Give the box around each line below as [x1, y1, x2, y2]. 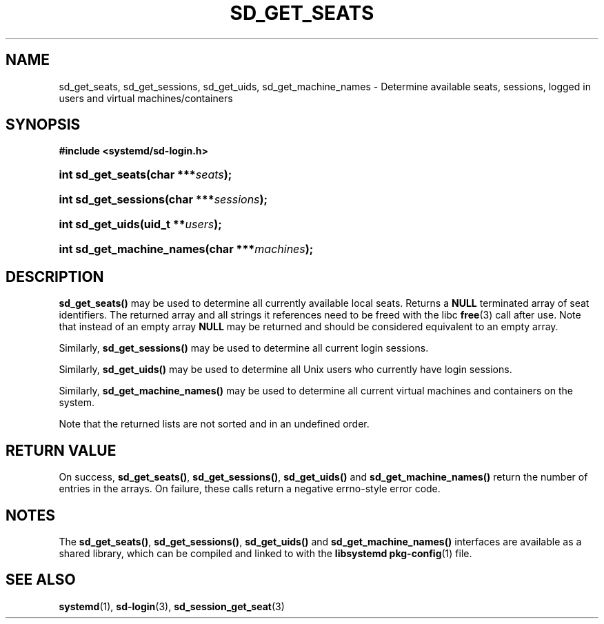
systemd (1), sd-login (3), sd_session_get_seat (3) [59, 600, 285, 612]
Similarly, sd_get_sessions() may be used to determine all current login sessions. [59, 342, 429, 354]
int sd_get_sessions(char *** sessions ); [59, 192, 268, 207]
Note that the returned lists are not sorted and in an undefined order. [59, 418, 370, 430]
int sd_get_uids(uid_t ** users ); [59, 217, 222, 232]
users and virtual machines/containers [59, 92, 233, 104]
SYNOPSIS [6, 116, 81, 134]
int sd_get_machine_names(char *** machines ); [59, 242, 314, 256]
